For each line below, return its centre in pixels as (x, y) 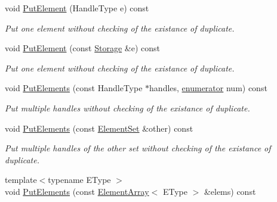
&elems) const (230, 191)
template (21, 180)
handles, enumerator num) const (208, 88)
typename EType (79, 180)
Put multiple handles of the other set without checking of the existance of (138, 148)
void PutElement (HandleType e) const (77, 8)
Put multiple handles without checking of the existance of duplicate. (127, 108)
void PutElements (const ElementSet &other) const (99, 128)
